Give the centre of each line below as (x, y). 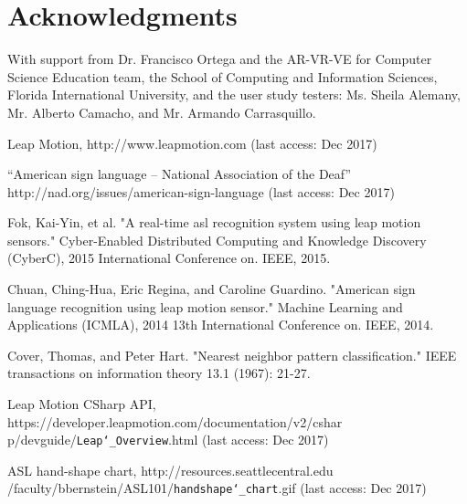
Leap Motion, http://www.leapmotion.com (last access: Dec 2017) (192, 143)
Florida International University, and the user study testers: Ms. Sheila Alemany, (234, 94)
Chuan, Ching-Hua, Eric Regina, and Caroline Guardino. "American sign (212, 289)
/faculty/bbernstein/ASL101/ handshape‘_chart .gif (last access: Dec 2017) (217, 488)
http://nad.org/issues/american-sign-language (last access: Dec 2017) (201, 191)
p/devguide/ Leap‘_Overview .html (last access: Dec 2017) (168, 440)
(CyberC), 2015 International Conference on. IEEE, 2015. (169, 258)
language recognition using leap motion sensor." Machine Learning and (205, 306)
